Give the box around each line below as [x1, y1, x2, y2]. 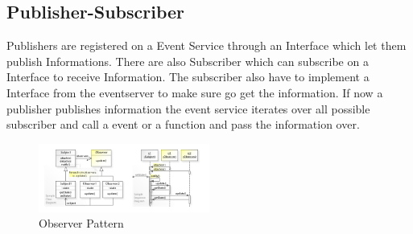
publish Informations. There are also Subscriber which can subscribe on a [6, 52, 369, 69]
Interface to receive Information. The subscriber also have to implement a [6, 68, 370, 85]
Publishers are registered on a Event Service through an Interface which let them [6, 37, 407, 54]
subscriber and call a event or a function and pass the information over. [6, 116, 360, 133]
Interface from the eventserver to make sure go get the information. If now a [6, 84, 383, 101]
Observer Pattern [39, 215, 124, 232]
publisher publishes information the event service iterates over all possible [6, 100, 370, 117]
